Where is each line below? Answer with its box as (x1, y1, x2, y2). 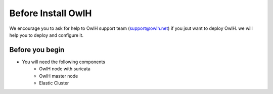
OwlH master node (39, 73, 78, 79)
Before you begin (9, 45, 65, 54)
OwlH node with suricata (39, 66, 90, 72)
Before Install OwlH (9, 8, 92, 19)
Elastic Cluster (39, 80, 69, 86)
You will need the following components (22, 59, 106, 65)
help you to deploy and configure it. (9, 32, 83, 38)
